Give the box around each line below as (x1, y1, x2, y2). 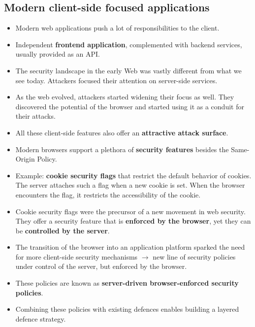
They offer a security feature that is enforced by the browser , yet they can (15, 216, 251, 226)
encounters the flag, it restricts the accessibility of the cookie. (15, 189, 201, 199)
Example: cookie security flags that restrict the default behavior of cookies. (15, 170, 252, 180)
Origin (15, 154, 35, 164)
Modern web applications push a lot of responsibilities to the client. (15, 23, 220, 33)
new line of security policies (153, 251, 236, 262)
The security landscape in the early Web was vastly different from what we (15, 65, 242, 75)
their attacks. (15, 111, 56, 121)
